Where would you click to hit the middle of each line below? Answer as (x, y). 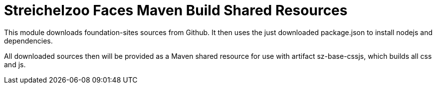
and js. (15, 64)
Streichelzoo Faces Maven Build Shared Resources (176, 10)
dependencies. (28, 41)
